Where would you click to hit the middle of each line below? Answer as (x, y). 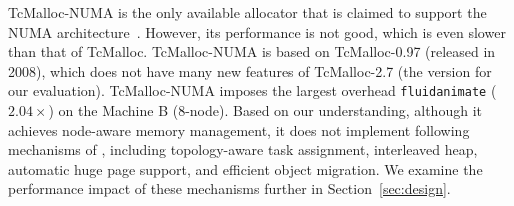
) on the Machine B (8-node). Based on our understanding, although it (265, 110)
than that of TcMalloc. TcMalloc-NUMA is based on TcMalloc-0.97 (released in (252, 51)
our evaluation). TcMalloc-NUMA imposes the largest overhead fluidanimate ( (252, 90)
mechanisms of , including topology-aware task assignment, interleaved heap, (243, 149)
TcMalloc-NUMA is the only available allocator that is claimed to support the (247, 12)
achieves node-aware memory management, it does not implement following (239, 129)
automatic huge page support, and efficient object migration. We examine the (245, 168)
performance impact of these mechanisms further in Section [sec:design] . (229, 188)
